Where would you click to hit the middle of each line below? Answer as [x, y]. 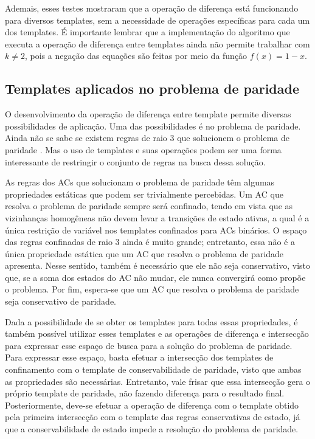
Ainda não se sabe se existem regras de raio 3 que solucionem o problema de [147, 138]
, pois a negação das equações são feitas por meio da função [136, 56]
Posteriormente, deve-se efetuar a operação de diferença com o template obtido [152, 405]
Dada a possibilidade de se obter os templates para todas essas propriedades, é [151, 321]
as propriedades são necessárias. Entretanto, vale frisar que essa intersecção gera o [158, 381]
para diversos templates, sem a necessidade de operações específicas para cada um [157, 20]
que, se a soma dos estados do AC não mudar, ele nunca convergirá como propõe [155, 277]
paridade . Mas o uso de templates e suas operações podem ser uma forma [143, 149]
